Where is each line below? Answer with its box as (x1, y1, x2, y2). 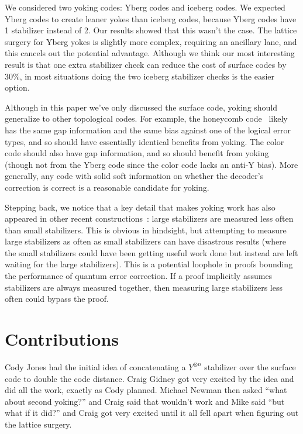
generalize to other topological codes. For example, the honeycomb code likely (5, 112, 288, 125)
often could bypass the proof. (5, 292, 109, 305)
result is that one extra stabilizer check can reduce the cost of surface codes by (5, 58, 287, 70)
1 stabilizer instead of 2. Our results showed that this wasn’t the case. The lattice (5, 24, 297, 36)
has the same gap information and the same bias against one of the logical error (5, 123, 291, 136)
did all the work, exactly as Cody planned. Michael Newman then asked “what (5, 384, 287, 396)
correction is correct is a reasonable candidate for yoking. (5, 181, 209, 193)
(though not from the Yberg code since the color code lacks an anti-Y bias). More (5, 158, 298, 170)
